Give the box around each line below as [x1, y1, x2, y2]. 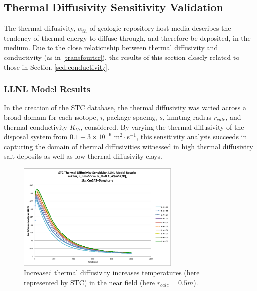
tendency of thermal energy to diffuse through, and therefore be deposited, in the [4, 32, 251, 43]
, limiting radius [162, 112, 211, 122]
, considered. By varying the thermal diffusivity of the [80, 121, 244, 132]
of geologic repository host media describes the [89, 23, 231, 33]
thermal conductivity [4, 121, 68, 132]
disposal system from [4, 131, 68, 142]
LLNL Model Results [4, 83, 90, 95]
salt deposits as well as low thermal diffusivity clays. [4, 151, 162, 161]
